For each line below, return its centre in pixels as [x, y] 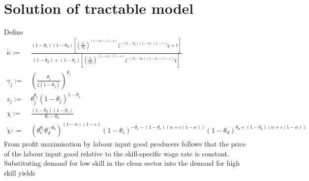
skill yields [20, 172]
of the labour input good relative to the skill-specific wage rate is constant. [117, 153]
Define [14, 32]
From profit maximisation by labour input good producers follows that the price [125, 143]
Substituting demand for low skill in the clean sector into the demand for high [122, 163]
